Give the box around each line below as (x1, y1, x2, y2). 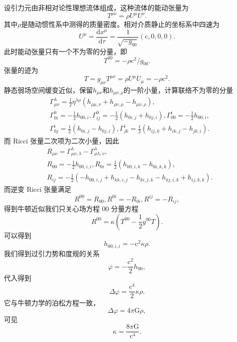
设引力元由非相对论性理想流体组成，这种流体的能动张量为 (4, 2, 189, 12)
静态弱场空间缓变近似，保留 (4, 84, 93, 95)
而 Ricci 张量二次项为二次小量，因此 (4, 135, 119, 145)
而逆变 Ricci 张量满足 (4, 184, 71, 194)
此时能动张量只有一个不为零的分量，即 (4, 46, 127, 56)
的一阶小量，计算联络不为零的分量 (123, 84, 233, 95)
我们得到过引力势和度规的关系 (4, 248, 100, 258)
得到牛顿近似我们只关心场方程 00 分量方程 (4, 203, 139, 213)
